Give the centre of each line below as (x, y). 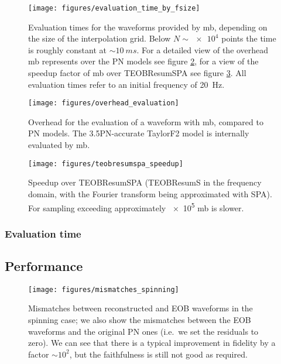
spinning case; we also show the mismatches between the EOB (140, 320)
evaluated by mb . (59, 145)
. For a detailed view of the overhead (203, 49)
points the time (249, 38)
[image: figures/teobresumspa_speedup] (106, 164)
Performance (44, 265)
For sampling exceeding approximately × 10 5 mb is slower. (136, 207)
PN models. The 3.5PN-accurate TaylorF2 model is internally (139, 133)
